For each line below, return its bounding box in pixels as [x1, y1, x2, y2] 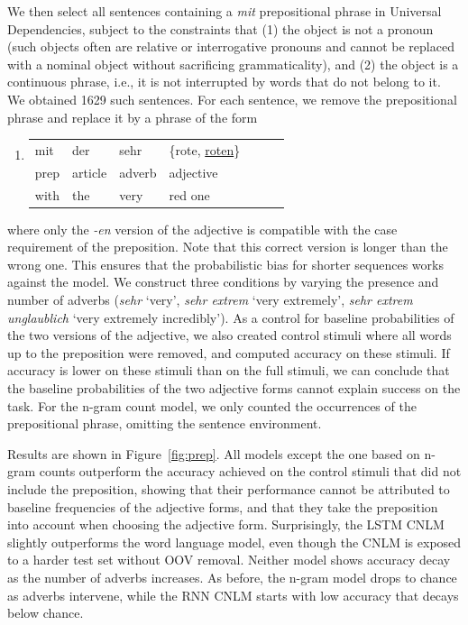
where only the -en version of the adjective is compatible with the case [7, 219, 398, 238]
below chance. [7, 603, 84, 622]
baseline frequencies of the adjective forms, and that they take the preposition [7, 497, 438, 516]
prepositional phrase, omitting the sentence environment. [7, 414, 322, 433]
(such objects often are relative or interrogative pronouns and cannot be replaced [7, 37, 454, 56]
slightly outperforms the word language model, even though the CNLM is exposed [7, 532, 462, 551]
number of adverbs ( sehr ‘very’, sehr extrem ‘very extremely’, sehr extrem [7, 290, 413, 309]
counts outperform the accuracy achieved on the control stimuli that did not [39, 462, 462, 481]
